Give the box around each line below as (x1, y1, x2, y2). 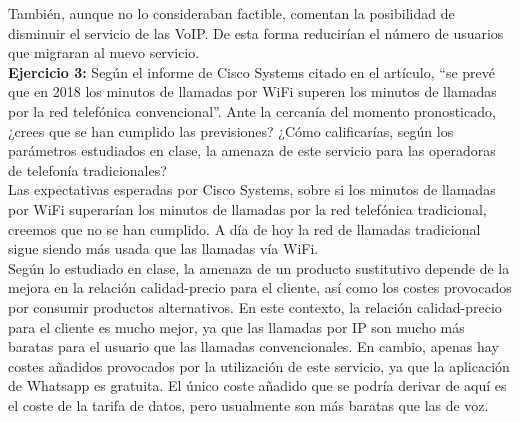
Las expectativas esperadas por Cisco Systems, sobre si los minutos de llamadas (8, 179, 496, 200)
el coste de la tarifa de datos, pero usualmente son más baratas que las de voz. (8, 394, 489, 415)
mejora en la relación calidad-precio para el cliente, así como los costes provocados (8, 277, 512, 298)
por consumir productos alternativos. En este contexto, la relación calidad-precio (8, 296, 502, 317)
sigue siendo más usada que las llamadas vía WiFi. (8, 238, 319, 259)
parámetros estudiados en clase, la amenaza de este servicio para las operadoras (8, 140, 496, 161)
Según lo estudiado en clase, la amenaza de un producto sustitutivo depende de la (8, 257, 510, 278)
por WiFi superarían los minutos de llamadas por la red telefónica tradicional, (8, 198, 487, 219)
